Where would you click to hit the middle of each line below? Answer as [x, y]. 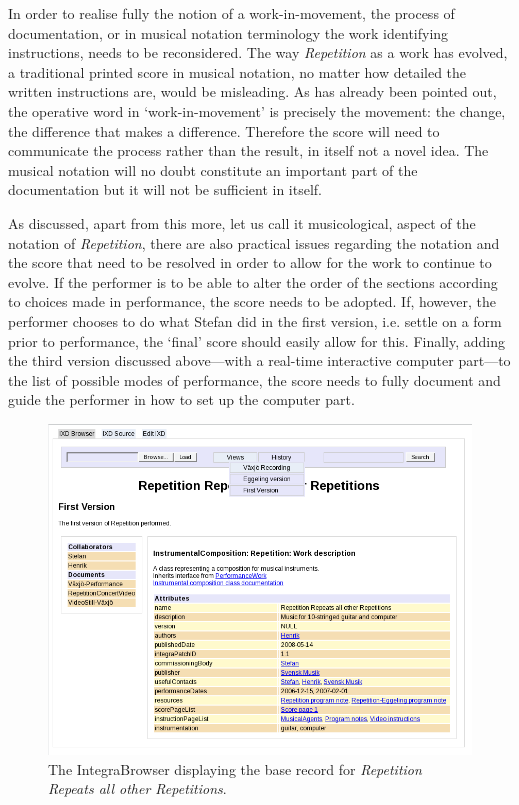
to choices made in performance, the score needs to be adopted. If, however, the [252, 301]
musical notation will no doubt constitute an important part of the [213, 169]
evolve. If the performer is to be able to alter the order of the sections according [253, 281]
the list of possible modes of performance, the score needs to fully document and [254, 379]
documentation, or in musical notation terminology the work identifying [228, 32]
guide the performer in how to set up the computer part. [181, 399]
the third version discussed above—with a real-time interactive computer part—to [259, 360]
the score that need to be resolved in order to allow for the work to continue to [250, 262]
